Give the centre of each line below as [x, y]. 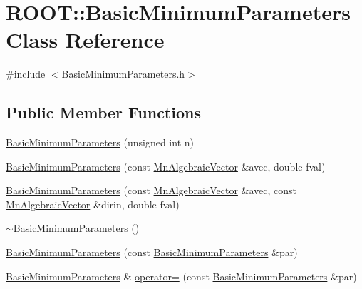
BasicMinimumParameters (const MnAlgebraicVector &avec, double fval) [166, 166]
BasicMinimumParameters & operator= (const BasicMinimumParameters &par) [181, 276]
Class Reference [85, 40]
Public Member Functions [103, 112]
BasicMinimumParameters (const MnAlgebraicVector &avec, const [151, 190]
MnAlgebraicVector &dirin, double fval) [93, 204]
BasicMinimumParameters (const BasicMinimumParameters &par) [152, 252]
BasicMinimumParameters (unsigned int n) [100, 142]
